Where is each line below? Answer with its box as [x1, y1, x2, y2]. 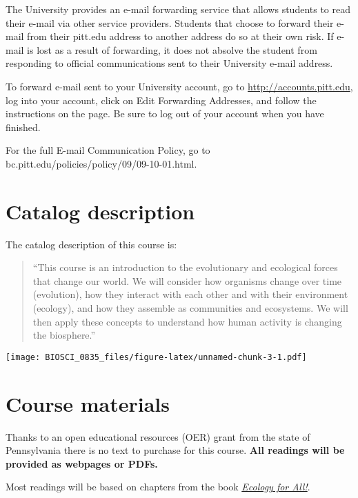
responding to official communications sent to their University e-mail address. [6, 56, 333, 70]
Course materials [6, 389, 170, 417]
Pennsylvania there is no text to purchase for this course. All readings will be [6, 443, 345, 457]
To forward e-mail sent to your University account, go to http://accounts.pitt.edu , [6, 79, 353, 93]
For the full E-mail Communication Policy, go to [6, 143, 210, 157]
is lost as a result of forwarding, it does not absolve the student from [27, 42, 317, 57]
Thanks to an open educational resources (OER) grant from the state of [6, 429, 310, 444]
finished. [6, 119, 41, 134]
